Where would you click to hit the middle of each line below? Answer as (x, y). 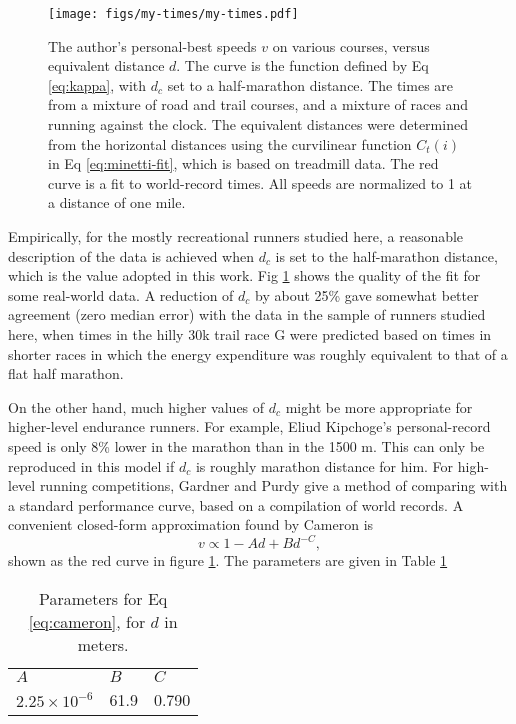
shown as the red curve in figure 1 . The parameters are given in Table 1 (228, 560)
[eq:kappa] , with (97, 84)
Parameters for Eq (103, 598)
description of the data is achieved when (131, 255)
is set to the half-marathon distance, (386, 255)
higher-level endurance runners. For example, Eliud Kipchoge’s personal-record (249, 426)
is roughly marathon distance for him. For (324, 465)
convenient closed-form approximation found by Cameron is (191, 524)
